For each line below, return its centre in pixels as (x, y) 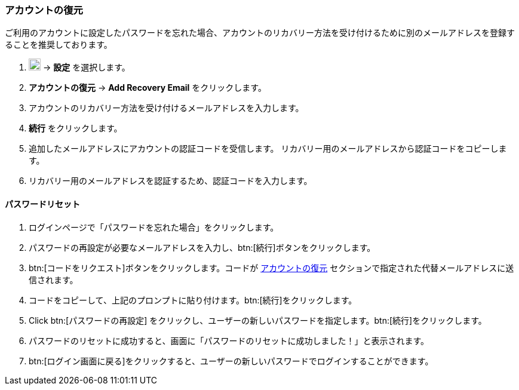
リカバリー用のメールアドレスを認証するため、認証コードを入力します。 (171, 181)
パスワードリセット (42, 204)
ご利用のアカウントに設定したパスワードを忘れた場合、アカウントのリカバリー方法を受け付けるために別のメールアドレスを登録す (260, 33)
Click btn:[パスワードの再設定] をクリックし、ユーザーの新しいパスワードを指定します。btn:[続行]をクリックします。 (258, 320)
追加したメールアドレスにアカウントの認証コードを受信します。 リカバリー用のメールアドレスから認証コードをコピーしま (268, 149)
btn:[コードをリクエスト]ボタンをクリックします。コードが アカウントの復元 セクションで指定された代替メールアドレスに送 (271, 268)
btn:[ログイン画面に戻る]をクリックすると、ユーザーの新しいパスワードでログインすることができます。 (231, 361)
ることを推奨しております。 (59, 45)
